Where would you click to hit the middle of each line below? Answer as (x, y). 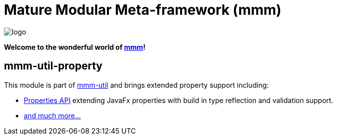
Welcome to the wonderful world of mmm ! (75, 47)
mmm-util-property (53, 66)
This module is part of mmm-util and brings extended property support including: (137, 85)
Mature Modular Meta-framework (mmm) (143, 10)
